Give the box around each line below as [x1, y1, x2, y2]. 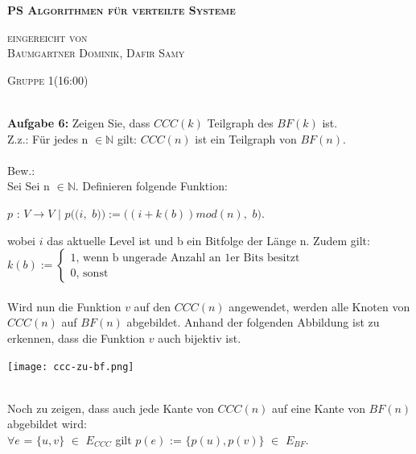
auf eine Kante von [272, 399, 365, 416]
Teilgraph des [207, 114, 274, 131]
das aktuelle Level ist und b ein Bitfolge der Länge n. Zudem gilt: [47, 231, 370, 248]
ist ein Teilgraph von [195, 130, 297, 147]
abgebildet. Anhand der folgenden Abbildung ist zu [126, 314, 380, 331]
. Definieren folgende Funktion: [75, 177, 228, 194]
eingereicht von [7, 28, 88, 45]
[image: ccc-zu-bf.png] [7, 360, 134, 373]
